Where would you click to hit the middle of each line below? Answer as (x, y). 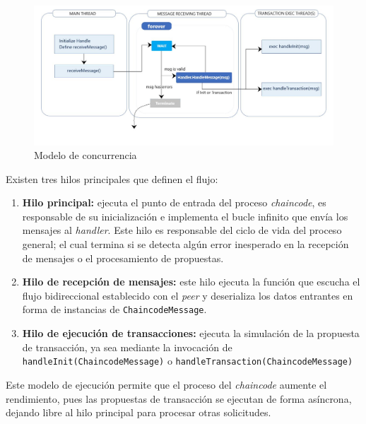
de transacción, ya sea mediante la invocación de (127, 347)
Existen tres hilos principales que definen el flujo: (112, 178)
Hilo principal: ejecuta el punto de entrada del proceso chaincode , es (174, 202)
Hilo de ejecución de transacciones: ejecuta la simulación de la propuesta (191, 333)
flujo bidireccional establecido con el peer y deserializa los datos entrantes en (188, 295)
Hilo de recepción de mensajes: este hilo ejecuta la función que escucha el (191, 282)
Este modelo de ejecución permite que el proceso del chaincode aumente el (166, 384)
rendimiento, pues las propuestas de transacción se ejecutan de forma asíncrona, (179, 398)
